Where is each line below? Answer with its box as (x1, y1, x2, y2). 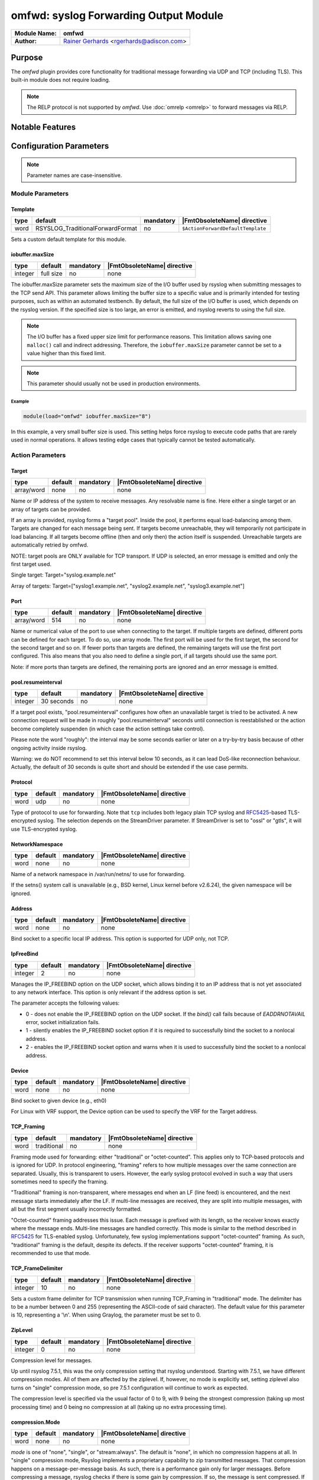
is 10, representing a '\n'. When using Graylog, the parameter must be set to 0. (11, 1311, 201, 1318)
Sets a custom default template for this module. (11, 236, 126, 243)
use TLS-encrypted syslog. (11, 825, 77, 832)
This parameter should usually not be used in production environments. (27, 379, 201, 387)
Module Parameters (11, 189, 69, 198)
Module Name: (14, 29, 57, 37)
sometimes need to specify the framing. (11, 1178, 109, 1185)
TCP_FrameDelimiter (11, 1265, 63, 1272)
